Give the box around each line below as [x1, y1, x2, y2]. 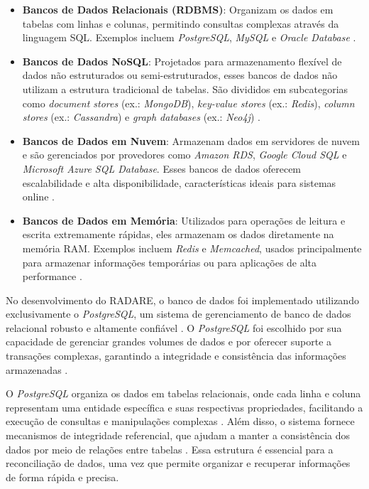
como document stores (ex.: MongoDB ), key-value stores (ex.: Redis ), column [22, 95, 355, 110]
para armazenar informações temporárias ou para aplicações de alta [22, 254, 317, 269]
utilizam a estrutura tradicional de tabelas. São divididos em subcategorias [22, 81, 348, 96]
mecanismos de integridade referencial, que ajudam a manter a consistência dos [6, 428, 351, 443]
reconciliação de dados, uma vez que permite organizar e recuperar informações [6, 456, 351, 471]
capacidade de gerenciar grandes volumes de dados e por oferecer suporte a [6, 334, 332, 349]
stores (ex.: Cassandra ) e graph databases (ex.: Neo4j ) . [22, 109, 260, 124]
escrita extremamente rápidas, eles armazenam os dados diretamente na [22, 227, 334, 242]
